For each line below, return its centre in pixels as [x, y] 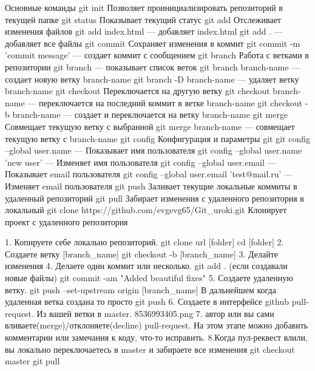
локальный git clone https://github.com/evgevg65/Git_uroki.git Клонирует [146, 210]
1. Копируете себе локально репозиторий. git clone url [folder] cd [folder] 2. [144, 242]
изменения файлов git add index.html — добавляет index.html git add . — [144, 31]
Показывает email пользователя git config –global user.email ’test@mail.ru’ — [149, 174]
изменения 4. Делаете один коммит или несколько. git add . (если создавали [146, 266]
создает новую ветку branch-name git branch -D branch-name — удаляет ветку [152, 79]
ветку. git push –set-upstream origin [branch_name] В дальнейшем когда [141, 289]
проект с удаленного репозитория [66, 221]
